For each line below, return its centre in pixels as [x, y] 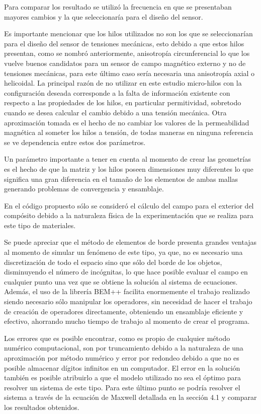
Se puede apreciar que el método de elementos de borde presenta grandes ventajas [130, 242]
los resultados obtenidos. [42, 407]
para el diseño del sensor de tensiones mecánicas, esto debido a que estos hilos [124, 43]
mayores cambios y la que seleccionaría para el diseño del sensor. [104, 16]
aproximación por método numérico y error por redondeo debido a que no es [122, 358]
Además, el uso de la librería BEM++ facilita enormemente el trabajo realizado [127, 291]
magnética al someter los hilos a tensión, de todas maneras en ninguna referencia [129, 132]
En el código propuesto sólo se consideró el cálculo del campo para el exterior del [129, 205]
